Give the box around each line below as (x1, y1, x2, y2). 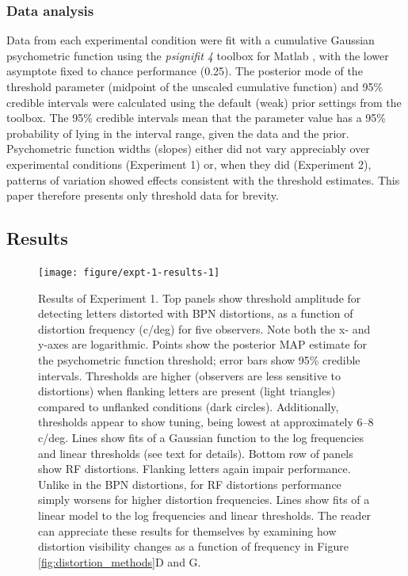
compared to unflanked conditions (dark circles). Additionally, (38, 398, 339, 414)
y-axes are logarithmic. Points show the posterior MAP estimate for (38, 336, 368, 353)
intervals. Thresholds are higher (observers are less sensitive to (38, 367, 341, 383)
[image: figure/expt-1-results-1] (38, 266, 220, 278)
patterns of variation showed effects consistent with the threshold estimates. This (6, 171, 400, 188)
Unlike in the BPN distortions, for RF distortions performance (38, 475, 341, 492)
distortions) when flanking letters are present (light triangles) (38, 383, 336, 399)
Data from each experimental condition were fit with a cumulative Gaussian (6, 32, 375, 48)
